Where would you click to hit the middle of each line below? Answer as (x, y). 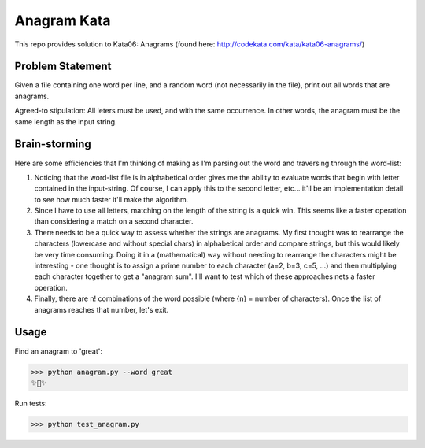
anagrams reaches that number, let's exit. (102, 309)
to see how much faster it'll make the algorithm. (111, 199)
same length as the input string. (66, 121)
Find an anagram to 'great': (58, 351)
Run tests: (31, 403)
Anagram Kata (63, 20)
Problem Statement (63, 67)
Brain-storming (53, 144)
